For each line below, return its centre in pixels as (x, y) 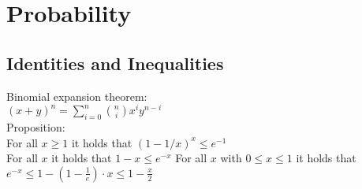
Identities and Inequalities (115, 63)
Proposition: (36, 127)
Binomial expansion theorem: (77, 96)
